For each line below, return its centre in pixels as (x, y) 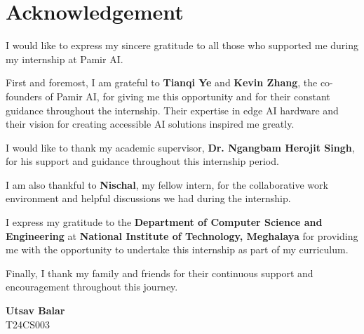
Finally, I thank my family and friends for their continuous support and (160, 273)
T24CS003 (28, 324)
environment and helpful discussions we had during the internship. (148, 198)
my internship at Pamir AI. (65, 59)
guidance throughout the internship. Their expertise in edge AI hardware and (172, 110)
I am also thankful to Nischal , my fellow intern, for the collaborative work (167, 184)
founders (24, 96)
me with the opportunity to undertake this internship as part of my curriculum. (177, 249)
